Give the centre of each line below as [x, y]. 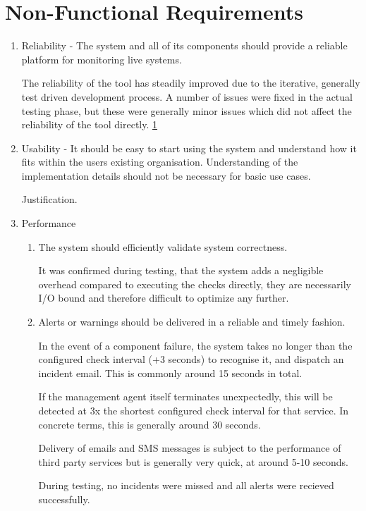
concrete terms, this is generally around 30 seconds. [150, 424]
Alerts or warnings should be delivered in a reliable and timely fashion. [192, 322]
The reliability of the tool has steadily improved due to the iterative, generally [191, 83]
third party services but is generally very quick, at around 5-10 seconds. [193, 461]
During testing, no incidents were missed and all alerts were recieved [186, 485]
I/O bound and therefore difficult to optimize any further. [164, 298]
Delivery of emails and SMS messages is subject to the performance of [190, 448]
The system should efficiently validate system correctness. [163, 246]
